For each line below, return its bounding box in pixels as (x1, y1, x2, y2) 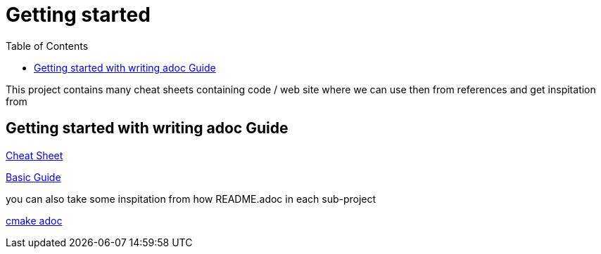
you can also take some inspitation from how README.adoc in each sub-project (6, 192, 377, 205)
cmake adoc (6, 214, 63, 227)
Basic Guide (6, 171, 61, 183)
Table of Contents (6, 39, 89, 52)
